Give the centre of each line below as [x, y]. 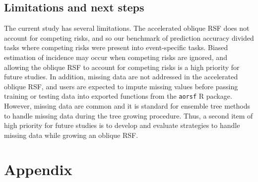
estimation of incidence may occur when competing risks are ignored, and [116, 57]
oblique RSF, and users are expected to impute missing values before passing [121, 86]
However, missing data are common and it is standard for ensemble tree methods [127, 106]
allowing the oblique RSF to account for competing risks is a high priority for [122, 67]
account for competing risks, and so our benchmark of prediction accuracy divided [129, 37]
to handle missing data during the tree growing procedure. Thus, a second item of [129, 115]
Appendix [38, 169]
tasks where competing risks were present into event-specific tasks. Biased [116, 47]
